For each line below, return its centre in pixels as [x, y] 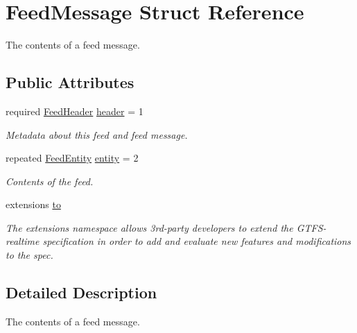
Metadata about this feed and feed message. [97, 134]
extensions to [33, 204]
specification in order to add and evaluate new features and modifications [197, 241]
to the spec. [29, 255]
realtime [23, 241]
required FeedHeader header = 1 [75, 111]
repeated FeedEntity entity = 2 [72, 158]
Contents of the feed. [50, 181]
